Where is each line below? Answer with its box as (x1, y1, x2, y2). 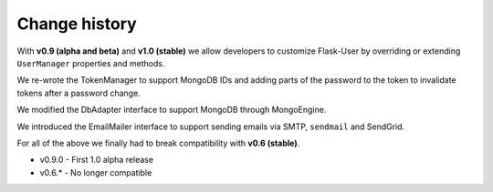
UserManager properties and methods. (16, 57, 165, 68)
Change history (16, 14, 137, 34)
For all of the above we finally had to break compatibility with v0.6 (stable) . (16, 137, 300, 148)
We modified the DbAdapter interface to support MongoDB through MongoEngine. (16, 105, 327, 116)
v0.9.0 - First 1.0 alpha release (39, 155, 154, 166)
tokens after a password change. (16, 87, 141, 98)
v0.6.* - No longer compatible (39, 167, 152, 177)
